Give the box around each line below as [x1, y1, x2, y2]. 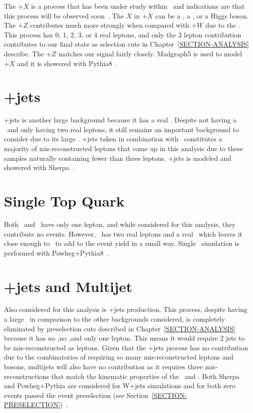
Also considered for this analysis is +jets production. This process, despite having [4, 304, 248, 314]
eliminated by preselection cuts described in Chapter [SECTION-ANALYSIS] [4, 323, 235, 333]
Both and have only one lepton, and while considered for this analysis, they [4, 219, 235, 229]
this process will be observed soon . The [4, 10, 124, 20]
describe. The [4, 48, 44, 58]
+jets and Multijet [4, 276, 132, 296]
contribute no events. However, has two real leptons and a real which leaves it [4, 228, 243, 239]
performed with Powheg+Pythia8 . [4, 247, 109, 258]
